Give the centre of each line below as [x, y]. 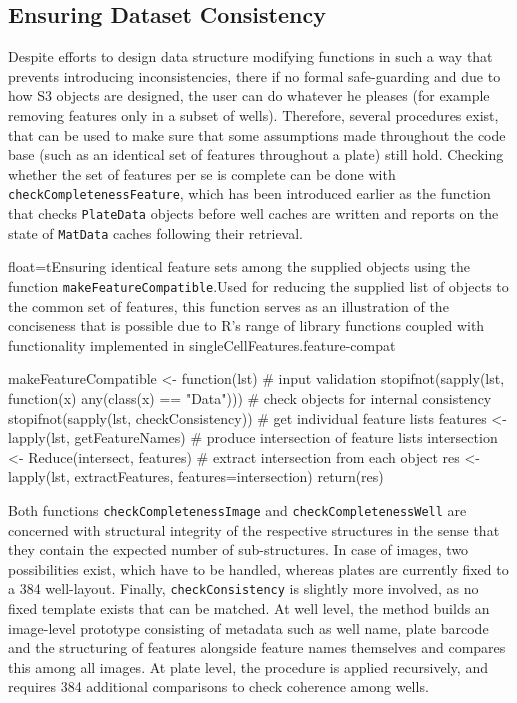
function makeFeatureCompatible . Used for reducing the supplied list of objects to [258, 285]
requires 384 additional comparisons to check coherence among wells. [218, 686]
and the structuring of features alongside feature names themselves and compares [257, 647]
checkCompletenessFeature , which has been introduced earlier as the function [249, 193]
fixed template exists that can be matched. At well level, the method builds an [249, 608]
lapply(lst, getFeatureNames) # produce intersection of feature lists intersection [253, 437]
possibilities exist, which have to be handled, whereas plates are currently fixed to [258, 568]
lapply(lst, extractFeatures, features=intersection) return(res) [196, 476]
